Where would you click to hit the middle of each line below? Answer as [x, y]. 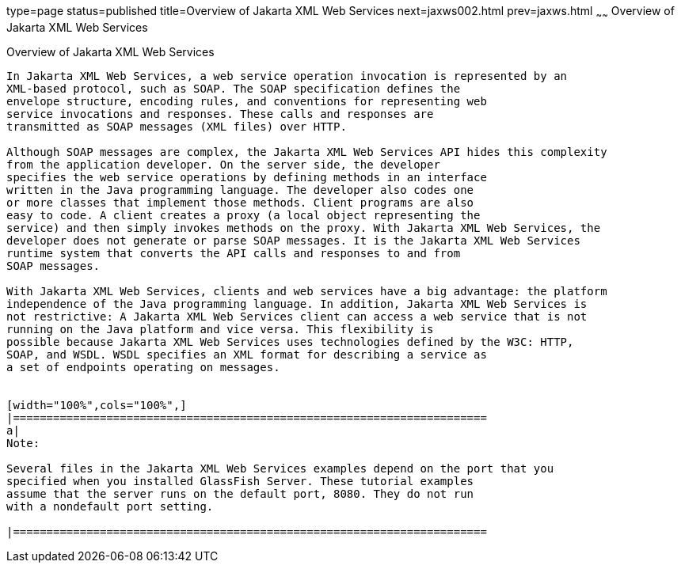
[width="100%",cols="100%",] [97, 405]
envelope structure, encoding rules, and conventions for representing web [247, 101]
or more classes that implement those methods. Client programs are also [240, 202]
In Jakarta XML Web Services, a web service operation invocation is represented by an [287, 76]
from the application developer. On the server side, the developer [223, 164]
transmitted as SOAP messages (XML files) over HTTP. [177, 126]
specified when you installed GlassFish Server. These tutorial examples [240, 481]
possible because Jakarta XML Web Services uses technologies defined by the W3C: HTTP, [290, 341]
